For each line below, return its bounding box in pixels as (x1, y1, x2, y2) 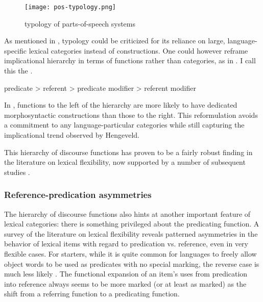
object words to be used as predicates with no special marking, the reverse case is (4, 258, 259, 269)
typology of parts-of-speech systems (25, 18, 136, 29)
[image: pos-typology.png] (25, 4, 116, 11)
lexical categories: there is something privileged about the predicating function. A (4, 218, 259, 229)
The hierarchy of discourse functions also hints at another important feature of (4, 208, 251, 219)
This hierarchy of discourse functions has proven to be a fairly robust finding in (4, 146, 253, 157)
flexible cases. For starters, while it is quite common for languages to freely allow (4, 248, 257, 259)
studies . (4, 166, 30, 177)
